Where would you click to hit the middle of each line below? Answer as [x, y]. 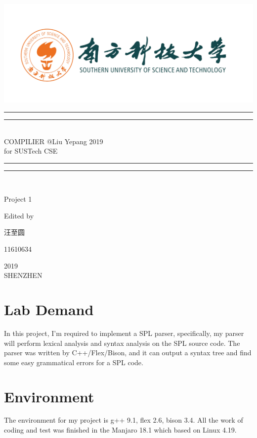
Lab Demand [49, 309]
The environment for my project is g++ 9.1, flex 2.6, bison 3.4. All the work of [124, 420]
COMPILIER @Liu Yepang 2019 [54, 141]
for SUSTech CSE [31, 151]
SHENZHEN [23, 275]
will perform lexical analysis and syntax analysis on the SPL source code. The [122, 343]
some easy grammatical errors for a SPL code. [74, 362]
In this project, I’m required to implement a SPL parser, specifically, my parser [124, 333]
